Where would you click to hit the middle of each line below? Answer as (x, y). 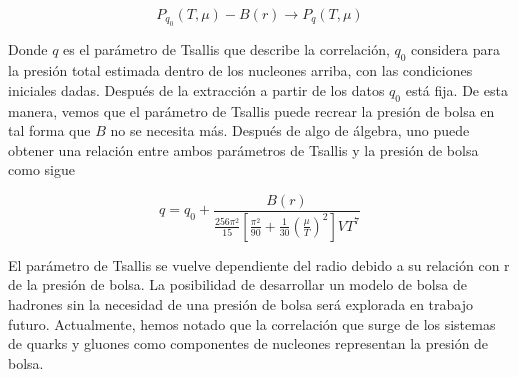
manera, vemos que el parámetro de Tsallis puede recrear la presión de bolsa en (251, 110)
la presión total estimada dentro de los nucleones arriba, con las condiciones (240, 70)
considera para (455, 49)
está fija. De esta (456, 89)
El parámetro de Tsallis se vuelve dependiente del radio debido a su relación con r (259, 264)
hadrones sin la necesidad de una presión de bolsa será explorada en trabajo (241, 304)
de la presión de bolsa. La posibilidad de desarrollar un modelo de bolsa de (237, 284)
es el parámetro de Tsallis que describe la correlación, (226, 49)
